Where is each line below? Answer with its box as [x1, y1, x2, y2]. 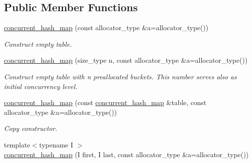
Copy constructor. [4, 123, 58, 133]
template [4, 139, 30, 149]
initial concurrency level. [4, 81, 78, 91]
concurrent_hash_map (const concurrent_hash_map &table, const [4, 97, 207, 108]
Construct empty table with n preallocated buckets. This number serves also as [4, 71, 237, 81]
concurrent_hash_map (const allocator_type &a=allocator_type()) [4, 22, 209, 33]
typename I [39, 139, 73, 149]
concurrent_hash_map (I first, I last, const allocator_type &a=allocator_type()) [4, 149, 249, 159]
